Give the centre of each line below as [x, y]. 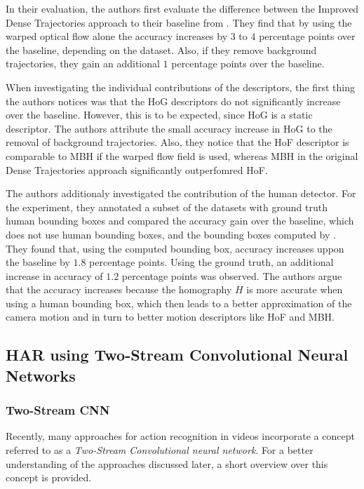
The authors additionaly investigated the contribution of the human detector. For [181, 193]
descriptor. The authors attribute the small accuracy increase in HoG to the [169, 128]
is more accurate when [295, 289]
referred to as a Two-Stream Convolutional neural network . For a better [160, 450]
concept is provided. [49, 477]
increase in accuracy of [54, 275]
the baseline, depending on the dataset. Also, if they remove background [161, 49]
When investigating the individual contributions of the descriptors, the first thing [181, 87]
